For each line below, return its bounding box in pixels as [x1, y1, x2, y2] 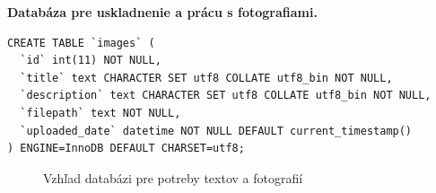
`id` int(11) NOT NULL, [20, 54, 161, 67]
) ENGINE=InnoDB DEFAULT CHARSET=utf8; [7, 142, 245, 155]
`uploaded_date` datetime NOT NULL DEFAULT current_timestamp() [20, 124, 413, 137]
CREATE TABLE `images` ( [7, 36, 155, 49]
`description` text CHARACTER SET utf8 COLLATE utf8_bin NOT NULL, [20, 89, 432, 102]
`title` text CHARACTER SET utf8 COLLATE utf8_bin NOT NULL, [20, 71, 393, 84]
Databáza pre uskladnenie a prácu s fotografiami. [7, 3, 318, 21]
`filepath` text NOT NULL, [20, 106, 181, 119]
